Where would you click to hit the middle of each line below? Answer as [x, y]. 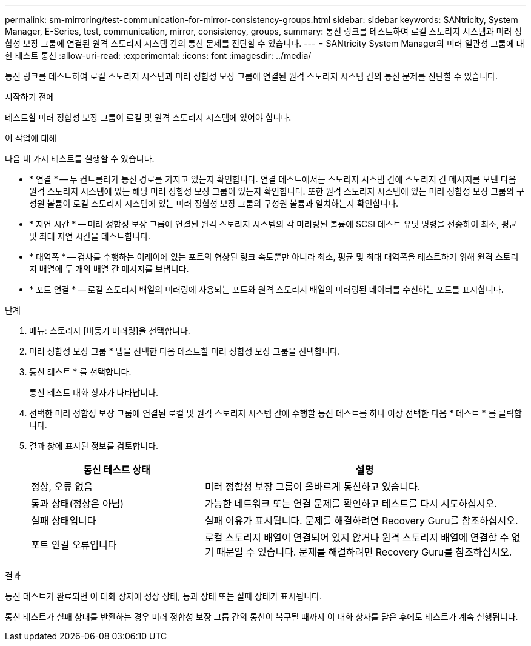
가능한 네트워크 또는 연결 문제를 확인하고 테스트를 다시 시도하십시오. [351, 504]
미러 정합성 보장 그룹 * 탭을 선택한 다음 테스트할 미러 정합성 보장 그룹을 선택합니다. [185, 351]
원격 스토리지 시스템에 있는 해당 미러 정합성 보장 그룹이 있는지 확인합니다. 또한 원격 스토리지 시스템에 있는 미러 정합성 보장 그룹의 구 [277, 191]
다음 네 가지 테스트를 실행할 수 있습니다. [80, 158]
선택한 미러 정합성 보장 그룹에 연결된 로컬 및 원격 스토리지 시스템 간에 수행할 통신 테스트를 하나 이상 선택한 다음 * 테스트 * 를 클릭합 [276, 413]
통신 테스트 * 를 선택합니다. [80, 372]
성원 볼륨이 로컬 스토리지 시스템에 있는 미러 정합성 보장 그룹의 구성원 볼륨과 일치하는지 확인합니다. [214, 203]
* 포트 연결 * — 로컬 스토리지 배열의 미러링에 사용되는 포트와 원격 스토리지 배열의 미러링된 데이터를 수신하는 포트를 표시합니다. [266, 289]
